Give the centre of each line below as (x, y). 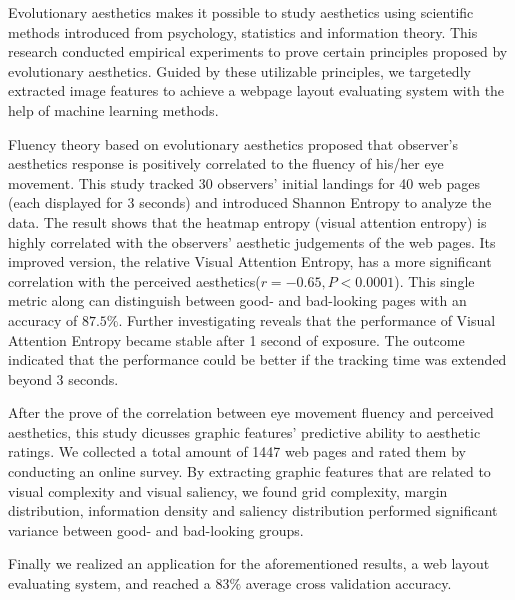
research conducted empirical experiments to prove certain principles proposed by (258, 51)
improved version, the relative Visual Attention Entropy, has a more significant (250, 261)
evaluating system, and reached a (109, 583)
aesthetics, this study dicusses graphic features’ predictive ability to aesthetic (244, 431)
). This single (434, 280)
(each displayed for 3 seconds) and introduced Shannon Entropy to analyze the (250, 202)
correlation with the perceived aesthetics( (134, 280)
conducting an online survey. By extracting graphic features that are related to (249, 471)
